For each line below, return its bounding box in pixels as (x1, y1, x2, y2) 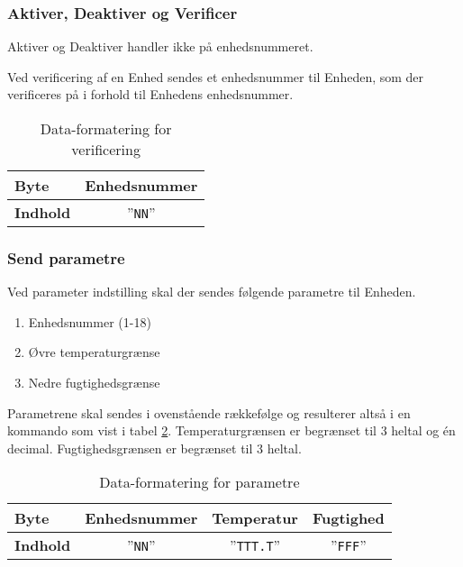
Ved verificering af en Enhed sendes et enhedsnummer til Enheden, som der (7, 67, 424, 86)
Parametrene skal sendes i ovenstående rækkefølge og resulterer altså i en (7, 403, 411, 422)
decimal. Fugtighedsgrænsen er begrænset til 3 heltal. (7, 438, 302, 457)
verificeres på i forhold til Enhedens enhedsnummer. (7, 85, 294, 104)
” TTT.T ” (230, 535, 281, 556)
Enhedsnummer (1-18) (28, 312, 151, 331)
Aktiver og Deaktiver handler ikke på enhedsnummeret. (7, 37, 313, 56)
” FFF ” (331, 535, 367, 556)
